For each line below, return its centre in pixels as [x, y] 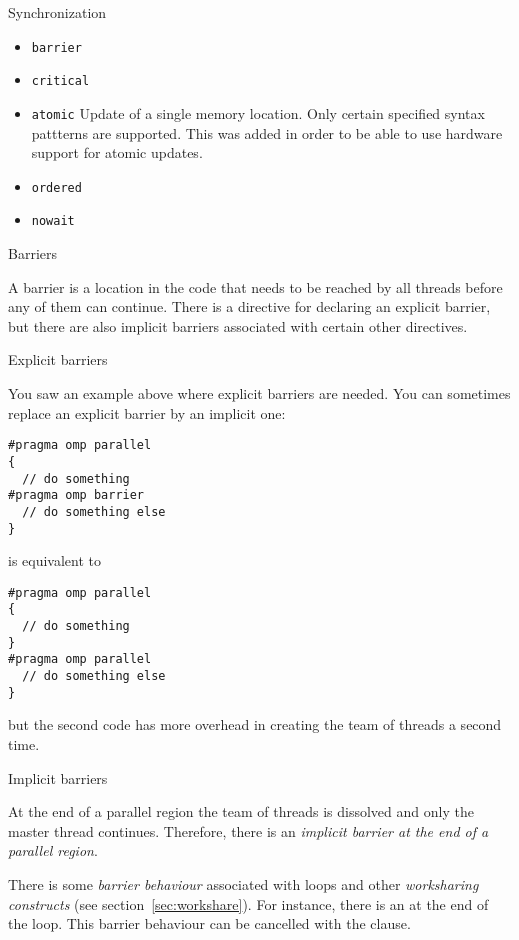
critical [60, 81]
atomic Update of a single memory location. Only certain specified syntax [258, 112]
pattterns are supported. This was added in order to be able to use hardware [267, 132]
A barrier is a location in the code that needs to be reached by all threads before [255, 286]
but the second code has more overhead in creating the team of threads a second [255, 724]
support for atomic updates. [117, 152]
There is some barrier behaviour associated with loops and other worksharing [243, 883]
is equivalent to [55, 560]
